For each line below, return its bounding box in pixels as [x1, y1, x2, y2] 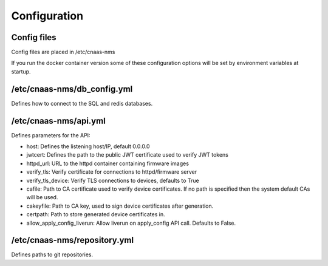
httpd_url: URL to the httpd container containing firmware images [26, 160, 190, 167]
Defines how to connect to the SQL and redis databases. [11, 100, 153, 107]
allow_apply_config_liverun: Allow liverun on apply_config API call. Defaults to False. [26, 219, 236, 227]
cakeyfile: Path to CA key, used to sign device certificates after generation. [26, 202, 214, 210]
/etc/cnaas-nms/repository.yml [11, 235, 134, 245]
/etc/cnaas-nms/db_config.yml [11, 84, 133, 94]
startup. [11, 67, 31, 75]
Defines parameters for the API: [11, 131, 91, 139]
